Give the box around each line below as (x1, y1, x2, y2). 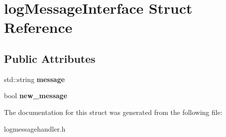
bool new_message (4, 90, 68, 101)
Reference (4, 17, 73, 37)
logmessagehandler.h (4, 123, 66, 134)
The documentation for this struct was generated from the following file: (4, 107, 223, 117)
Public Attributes (4, 51, 96, 66)
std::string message (4, 74, 65, 84)
